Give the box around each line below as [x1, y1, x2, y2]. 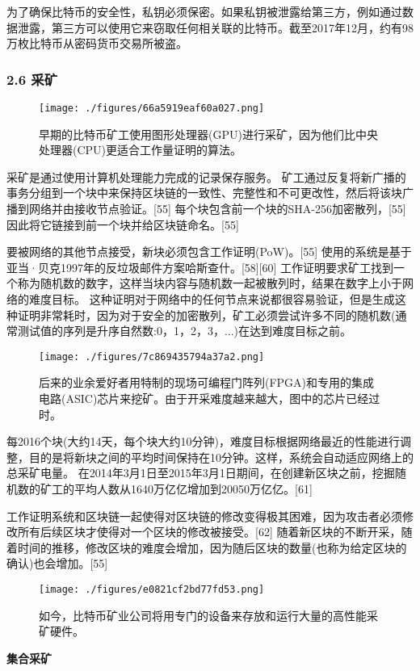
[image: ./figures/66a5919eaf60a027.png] [39, 103, 265, 114]
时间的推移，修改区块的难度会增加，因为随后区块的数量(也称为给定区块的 [17, 539, 407, 556]
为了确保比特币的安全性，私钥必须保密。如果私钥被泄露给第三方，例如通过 [6, 3, 402, 19]
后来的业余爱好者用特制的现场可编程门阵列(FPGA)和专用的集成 [39, 374, 375, 391]
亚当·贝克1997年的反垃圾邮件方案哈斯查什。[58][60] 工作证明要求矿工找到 [6, 258, 394, 275]
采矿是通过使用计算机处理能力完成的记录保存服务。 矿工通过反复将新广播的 [6, 168, 406, 185]
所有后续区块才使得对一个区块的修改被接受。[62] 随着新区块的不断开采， [17, 523, 401, 540]
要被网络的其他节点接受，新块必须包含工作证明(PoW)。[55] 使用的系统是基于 [6, 243, 412, 260]
